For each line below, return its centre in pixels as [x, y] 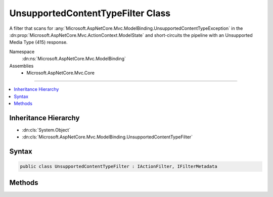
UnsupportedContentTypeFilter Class [90, 13]
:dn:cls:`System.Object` [46, 130]
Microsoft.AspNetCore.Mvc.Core [60, 73]
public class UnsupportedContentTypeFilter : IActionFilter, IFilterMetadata [119, 166]
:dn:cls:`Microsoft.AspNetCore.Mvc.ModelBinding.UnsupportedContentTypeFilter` [107, 137]
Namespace [22, 52]
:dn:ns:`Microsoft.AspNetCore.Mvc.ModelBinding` [74, 59]
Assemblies [21, 66]
